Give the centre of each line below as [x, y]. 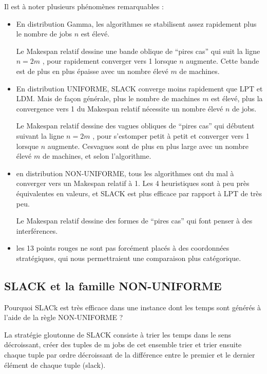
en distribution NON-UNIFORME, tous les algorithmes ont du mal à [125, 173]
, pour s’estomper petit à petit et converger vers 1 [171, 135]
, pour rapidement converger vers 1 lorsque [110, 61]
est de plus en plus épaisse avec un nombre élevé [92, 71]
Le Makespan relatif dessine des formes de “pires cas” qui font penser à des [134, 221]
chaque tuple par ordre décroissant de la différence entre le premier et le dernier [130, 355]
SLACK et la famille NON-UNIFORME [113, 285]
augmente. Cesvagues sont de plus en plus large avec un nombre [148, 146]
